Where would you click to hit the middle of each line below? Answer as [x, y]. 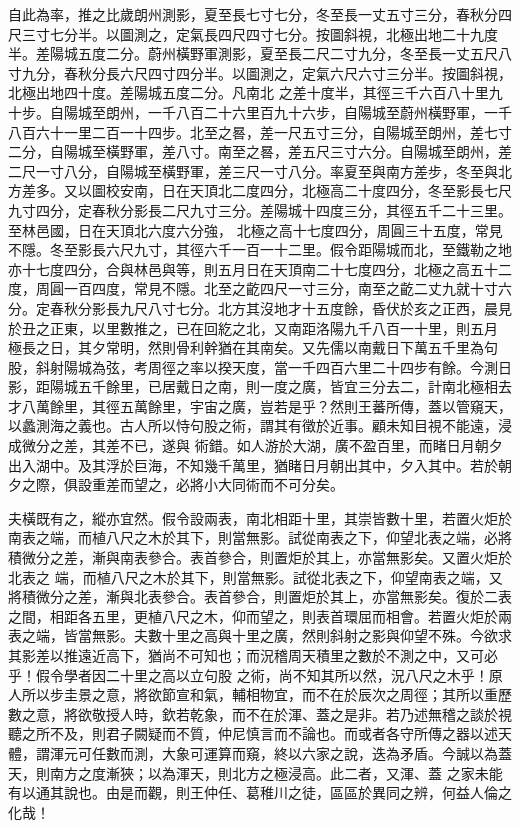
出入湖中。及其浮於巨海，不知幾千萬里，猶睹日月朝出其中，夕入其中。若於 [253, 464]
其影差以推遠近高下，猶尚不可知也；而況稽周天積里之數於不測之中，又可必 [253, 655]
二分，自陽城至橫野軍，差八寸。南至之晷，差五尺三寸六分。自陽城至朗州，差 [260, 151]
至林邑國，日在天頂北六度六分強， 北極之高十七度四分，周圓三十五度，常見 [255, 229]
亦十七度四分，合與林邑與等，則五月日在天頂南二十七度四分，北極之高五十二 [260, 268]
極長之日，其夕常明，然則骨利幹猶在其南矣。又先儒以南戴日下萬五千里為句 [253, 347]
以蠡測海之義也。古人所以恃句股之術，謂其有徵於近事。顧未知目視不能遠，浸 [260, 425]
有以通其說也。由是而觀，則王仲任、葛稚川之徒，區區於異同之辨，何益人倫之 [260, 792]
